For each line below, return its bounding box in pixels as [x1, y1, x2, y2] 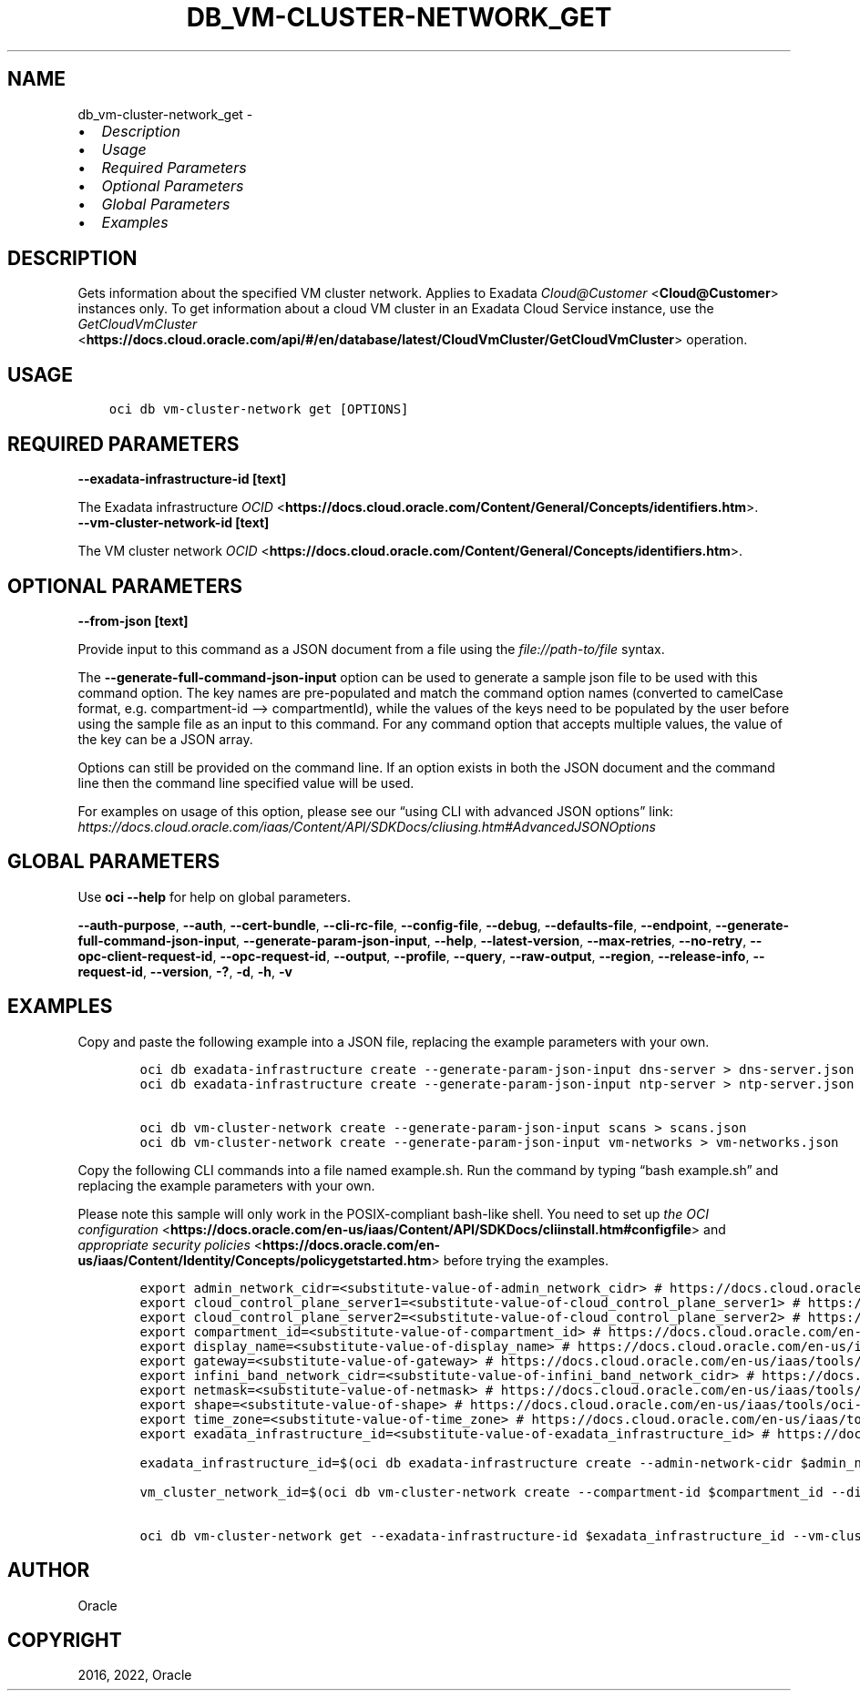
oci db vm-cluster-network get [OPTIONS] [108, 402, 409, 417]
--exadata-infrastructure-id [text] [77, 471, 287, 487]
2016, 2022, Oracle [77, 1667, 192, 1683]
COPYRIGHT [7, 1628, 122, 1652]
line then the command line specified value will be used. [77, 774, 415, 791]
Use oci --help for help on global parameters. [77, 888, 351, 905]
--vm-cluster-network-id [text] [77, 515, 270, 531]
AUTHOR [7, 1559, 90, 1582]
